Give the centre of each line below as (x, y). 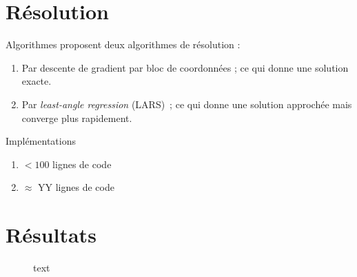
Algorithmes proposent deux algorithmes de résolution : (123, 44)
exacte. (37, 81)
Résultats (51, 235)
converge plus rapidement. (77, 117)
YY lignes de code (76, 187)
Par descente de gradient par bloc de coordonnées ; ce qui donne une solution (185, 67)
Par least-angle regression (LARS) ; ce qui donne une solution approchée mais (187, 104)
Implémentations (41, 141)
